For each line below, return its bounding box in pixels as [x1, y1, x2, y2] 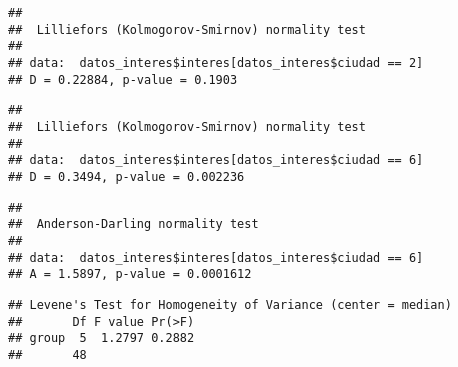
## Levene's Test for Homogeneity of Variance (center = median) [8, 297, 452, 312]
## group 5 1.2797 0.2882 [8, 331, 195, 346]
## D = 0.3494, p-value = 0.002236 [8, 169, 245, 184]
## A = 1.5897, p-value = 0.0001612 [8, 267, 252, 282]
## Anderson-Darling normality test [8, 217, 259, 232]
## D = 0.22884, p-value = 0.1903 [8, 72, 238, 87]
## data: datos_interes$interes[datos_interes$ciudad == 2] [8, 55, 424, 70]
